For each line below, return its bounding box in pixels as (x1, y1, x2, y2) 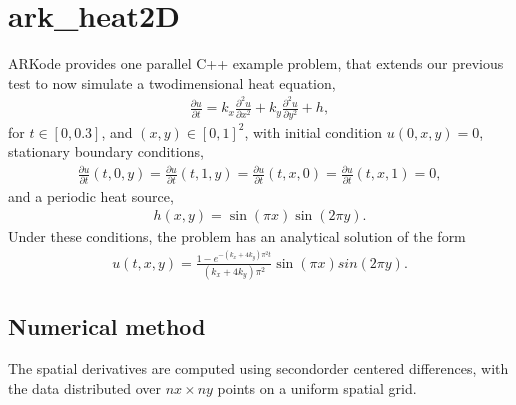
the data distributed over (8, 377, 162, 398)
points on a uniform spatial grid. (217, 377, 417, 398)
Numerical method (8, 311, 206, 342)
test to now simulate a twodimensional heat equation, (8, 72, 336, 93)
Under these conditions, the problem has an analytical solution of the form (8, 226, 466, 247)
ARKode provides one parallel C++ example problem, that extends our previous (8, 53, 504, 74)
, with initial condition (244, 121, 383, 142)
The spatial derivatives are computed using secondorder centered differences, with (8, 358, 509, 379)
